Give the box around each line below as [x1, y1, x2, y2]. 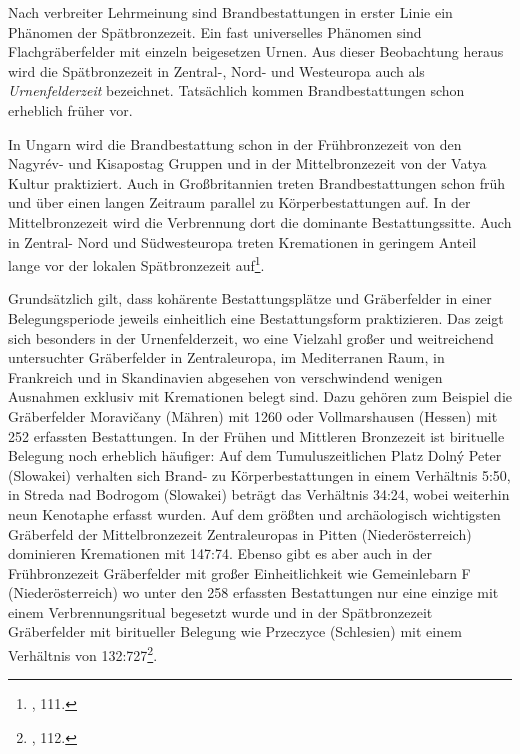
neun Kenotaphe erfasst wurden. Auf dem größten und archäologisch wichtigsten [8, 503, 501, 524]
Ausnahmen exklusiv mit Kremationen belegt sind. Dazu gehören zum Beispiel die [8, 386, 512, 407]
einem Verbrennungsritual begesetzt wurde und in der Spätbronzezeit [8, 601, 433, 622]
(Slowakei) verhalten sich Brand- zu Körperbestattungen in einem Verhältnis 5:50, [8, 464, 511, 485]
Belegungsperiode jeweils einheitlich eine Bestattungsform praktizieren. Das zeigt [8, 307, 504, 328]
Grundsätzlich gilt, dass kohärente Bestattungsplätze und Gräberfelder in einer [8, 288, 492, 309]
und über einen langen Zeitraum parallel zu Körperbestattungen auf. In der [8, 192, 471, 213]
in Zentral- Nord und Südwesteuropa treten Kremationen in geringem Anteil [8, 231, 477, 252]
